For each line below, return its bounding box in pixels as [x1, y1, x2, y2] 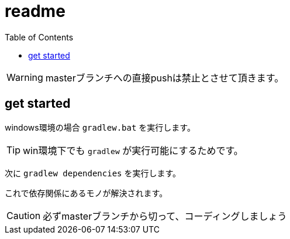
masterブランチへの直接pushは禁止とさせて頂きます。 [45, 71, 284, 84]
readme [5, 1, 65, 21]
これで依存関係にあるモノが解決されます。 [5, 187, 168, 198]
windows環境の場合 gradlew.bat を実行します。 [5, 122, 195, 132]
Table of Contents [5, 32, 74, 42]
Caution [6, 209, 41, 221]
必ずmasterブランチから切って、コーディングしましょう [43, 210, 287, 222]
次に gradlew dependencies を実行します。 [5, 168, 181, 178]
